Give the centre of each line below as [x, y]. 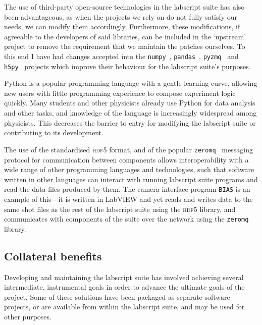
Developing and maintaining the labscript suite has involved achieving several [124, 277]
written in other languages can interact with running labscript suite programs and [131, 179]
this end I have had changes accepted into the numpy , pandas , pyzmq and [121, 56]
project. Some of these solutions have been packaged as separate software [117, 296]
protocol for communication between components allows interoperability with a [126, 159]
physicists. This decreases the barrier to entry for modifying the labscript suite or [130, 122]
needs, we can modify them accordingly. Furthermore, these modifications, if [122, 26]
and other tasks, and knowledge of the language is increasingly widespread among [130, 113]
